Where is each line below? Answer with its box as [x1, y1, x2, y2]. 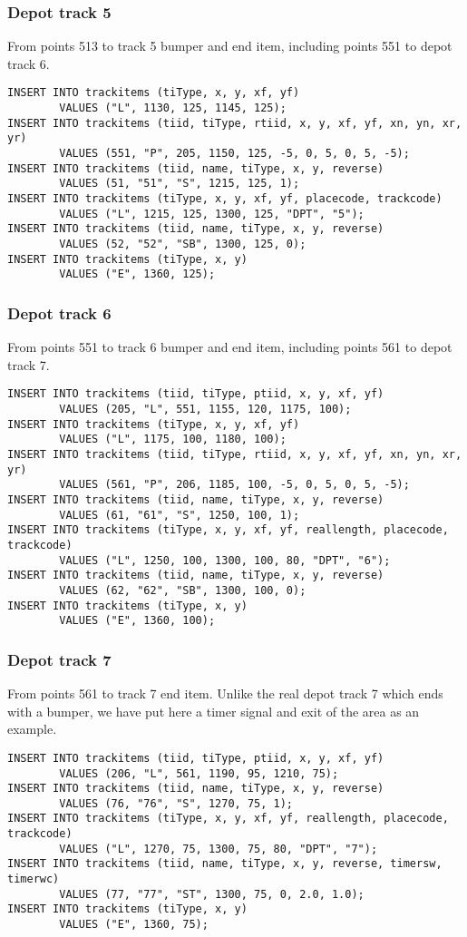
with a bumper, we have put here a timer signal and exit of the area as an [7, 701, 420, 720]
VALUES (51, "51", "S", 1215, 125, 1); [59, 177, 300, 190]
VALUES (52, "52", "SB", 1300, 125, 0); [59, 237, 306, 250]
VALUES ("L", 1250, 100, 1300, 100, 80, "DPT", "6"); [59, 553, 391, 567]
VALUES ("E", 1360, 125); [59, 268, 216, 281]
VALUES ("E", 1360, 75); [59, 918, 209, 932]
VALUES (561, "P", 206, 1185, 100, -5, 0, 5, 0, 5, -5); [59, 478, 410, 492]
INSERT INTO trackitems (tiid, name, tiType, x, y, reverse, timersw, [7, 857, 443, 871]
